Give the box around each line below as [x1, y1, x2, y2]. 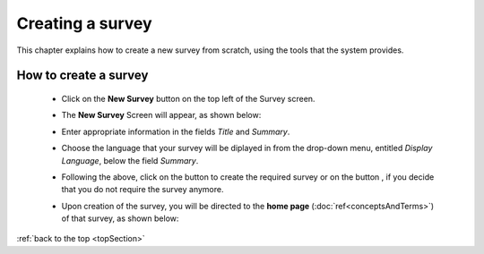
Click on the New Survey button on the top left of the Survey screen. [61, 93, 315, 104]
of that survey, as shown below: [61, 213, 179, 224]
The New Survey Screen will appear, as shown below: [61, 110, 262, 121]
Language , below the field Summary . [61, 155, 199, 165]
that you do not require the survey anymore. [61, 184, 224, 195]
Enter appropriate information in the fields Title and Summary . [61, 126, 290, 137]
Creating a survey [16, 13, 152, 33]
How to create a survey [16, 68, 149, 83]
